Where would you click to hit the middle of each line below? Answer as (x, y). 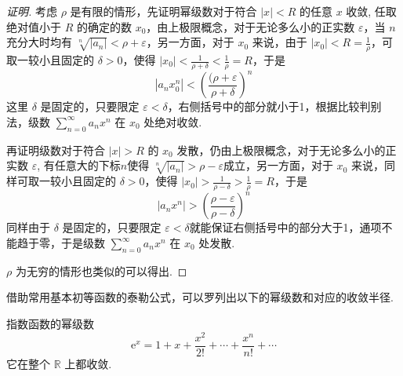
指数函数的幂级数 (50, 323)
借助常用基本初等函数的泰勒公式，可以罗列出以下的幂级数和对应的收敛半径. (200, 297)
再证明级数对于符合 (56, 150)
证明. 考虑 (32, 11)
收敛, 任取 (371, 11)
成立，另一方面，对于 (278, 165)
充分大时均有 (39, 42)
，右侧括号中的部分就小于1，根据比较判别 (274, 106)
